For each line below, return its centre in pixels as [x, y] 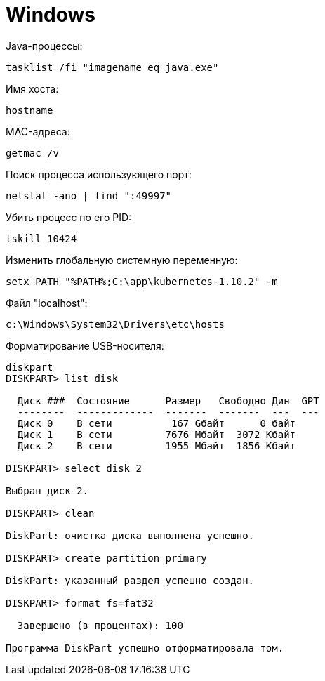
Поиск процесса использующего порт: [99, 174]
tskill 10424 [41, 238]
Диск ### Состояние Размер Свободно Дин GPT [168, 401]
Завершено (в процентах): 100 [100, 625]
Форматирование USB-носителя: [85, 345]
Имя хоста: [32, 88]
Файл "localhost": [47, 303]
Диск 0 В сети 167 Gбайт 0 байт [157, 423]
